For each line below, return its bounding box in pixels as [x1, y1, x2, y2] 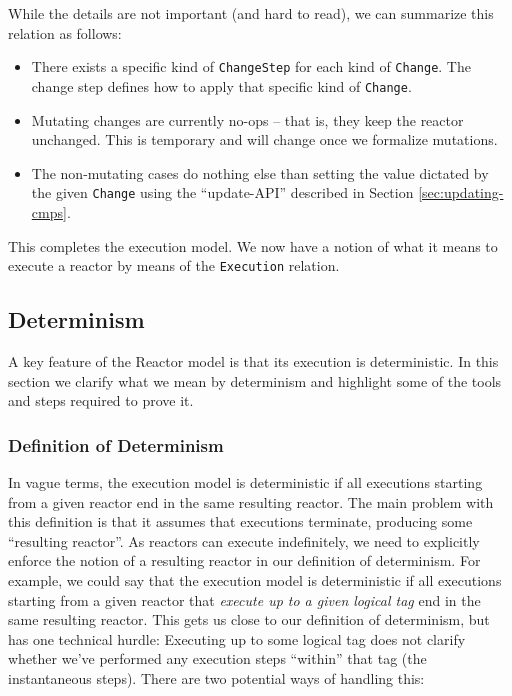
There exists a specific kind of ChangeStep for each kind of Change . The [31, 56, 471, 77]
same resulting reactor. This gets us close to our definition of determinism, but [8, 609, 490, 630]
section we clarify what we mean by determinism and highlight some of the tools [8, 370, 502, 391]
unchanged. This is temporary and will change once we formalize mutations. [31, 129, 498, 150]
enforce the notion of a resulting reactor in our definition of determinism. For [8, 550, 481, 571]
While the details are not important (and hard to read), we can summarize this [8, 3, 494, 23]
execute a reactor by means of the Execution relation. [8, 255, 340, 276]
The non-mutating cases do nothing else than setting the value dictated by [31, 162, 489, 183]
